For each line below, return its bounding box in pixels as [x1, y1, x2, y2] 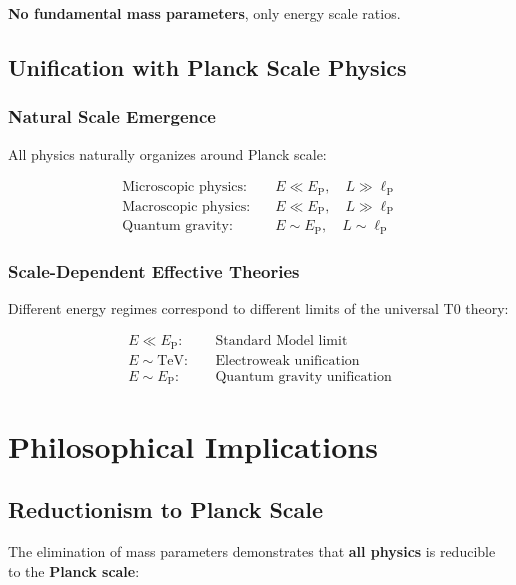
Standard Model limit [215, 334, 348, 349]
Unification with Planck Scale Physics [8, 51, 407, 82]
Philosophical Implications [8, 425, 378, 466]
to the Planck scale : [8, 560, 140, 581]
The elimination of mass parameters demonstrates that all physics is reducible [8, 541, 496, 562]
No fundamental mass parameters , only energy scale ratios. [8, 3, 401, 23]
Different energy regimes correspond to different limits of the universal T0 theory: [8, 297, 509, 318]
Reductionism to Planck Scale [8, 494, 324, 525]
